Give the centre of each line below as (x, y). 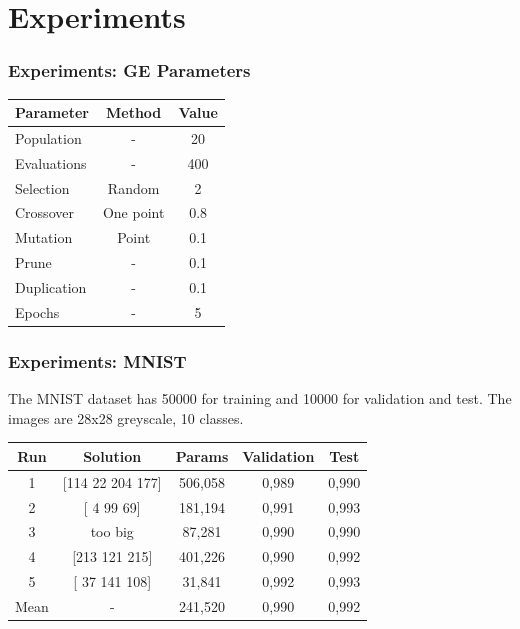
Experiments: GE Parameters (129, 70)
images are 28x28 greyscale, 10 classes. (126, 417)
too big (112, 531)
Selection (42, 187)
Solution (112, 455)
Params (202, 455)
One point (133, 212)
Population (48, 137)
